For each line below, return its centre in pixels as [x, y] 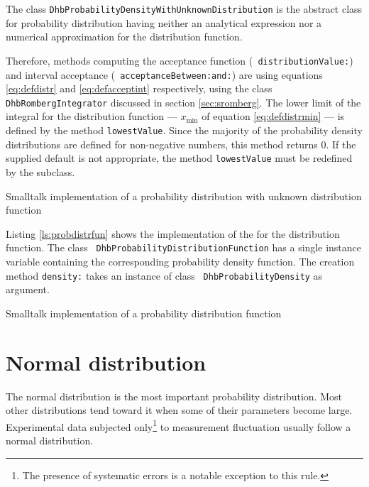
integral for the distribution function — [92, 116]
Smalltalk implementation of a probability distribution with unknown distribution [184, 196]
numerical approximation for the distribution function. [124, 37]
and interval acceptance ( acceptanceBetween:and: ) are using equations [164, 74]
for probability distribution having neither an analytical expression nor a [164, 22]
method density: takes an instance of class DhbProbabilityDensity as [164, 275]
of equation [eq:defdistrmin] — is [273, 116]
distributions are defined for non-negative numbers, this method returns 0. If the [181, 144]
